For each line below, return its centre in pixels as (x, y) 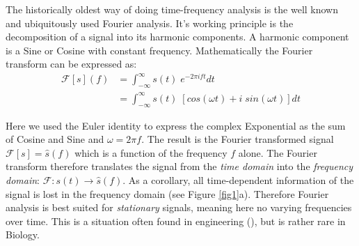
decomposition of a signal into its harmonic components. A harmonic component (177, 37)
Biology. (23, 235)
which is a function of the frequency (151, 152)
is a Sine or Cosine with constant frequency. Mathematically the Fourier (159, 50)
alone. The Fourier (278, 152)
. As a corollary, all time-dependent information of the (238, 180)
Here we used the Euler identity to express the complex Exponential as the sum (176, 125)
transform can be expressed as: (71, 64)
